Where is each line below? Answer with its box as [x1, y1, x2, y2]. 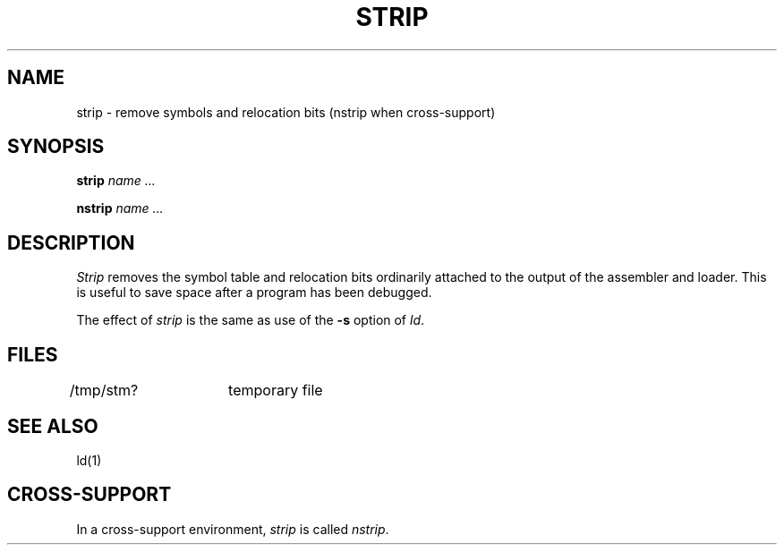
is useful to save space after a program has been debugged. [76, 284, 432, 301]
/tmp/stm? [69, 381, 139, 400]
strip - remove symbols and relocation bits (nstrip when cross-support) [76, 104, 496, 120]
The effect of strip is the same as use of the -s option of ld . [76, 312, 425, 328]
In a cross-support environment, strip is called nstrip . [76, 521, 389, 537]
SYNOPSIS [7, 135, 105, 158]
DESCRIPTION [7, 231, 135, 254]
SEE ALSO [7, 414, 98, 437]
